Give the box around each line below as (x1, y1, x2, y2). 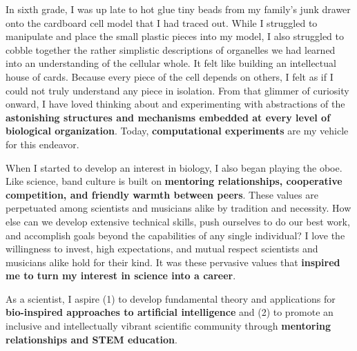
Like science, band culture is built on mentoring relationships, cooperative (6, 174, 342, 188)
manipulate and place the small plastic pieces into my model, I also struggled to (6, 29, 344, 43)
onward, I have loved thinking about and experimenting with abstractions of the (6, 97, 345, 111)
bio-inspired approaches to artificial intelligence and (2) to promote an (6, 305, 334, 319)
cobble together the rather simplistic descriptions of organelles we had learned (6, 42, 336, 57)
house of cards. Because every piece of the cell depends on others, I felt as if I (6, 69, 334, 83)
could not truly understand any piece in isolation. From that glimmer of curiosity (6, 83, 349, 97)
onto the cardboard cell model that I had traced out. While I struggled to (6, 15, 318, 30)
